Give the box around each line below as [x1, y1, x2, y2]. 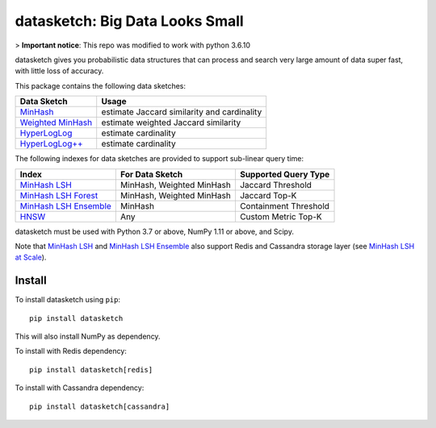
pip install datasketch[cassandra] [29, 401, 170, 411]
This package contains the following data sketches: [15, 81, 186, 90]
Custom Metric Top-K [239, 210, 322, 222]
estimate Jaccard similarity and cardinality [101, 106, 262, 118]
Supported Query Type [239, 168, 330, 180]
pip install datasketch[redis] [29, 365, 153, 374]
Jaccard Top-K [239, 189, 297, 201]
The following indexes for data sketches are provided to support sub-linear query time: [15, 154, 304, 164]
